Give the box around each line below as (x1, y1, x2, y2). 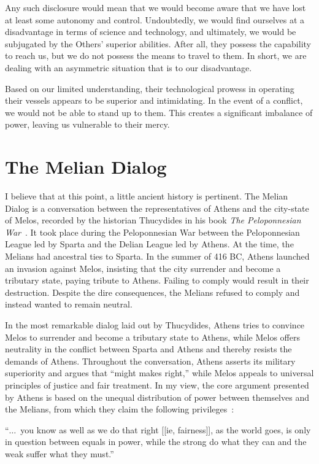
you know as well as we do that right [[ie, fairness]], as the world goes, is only (20, 423, 311, 436)
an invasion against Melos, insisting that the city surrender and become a (5, 261, 281, 274)
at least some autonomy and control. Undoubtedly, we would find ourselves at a (5, 13, 305, 26)
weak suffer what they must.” (5, 447, 114, 460)
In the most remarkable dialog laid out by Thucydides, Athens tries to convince (5, 319, 305, 331)
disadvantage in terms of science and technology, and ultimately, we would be (5, 25, 296, 38)
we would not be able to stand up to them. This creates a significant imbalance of (5, 106, 313, 118)
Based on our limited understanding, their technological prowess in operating (5, 82, 294, 95)
